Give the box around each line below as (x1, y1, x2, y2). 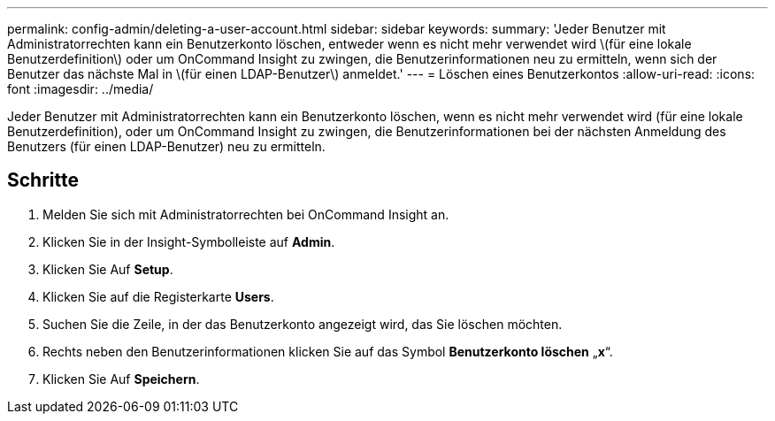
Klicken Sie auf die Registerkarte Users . (42, 288, 274, 304)
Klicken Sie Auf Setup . (42, 261, 173, 277)
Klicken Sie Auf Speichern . (42, 371, 200, 387)
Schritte (7, 169, 79, 192)
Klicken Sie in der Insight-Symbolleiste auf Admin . (42, 233, 335, 249)
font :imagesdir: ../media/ (7, 81, 154, 96)
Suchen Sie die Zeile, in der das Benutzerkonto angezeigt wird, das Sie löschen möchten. (42, 316, 563, 332)
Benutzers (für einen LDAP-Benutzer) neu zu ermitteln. (7, 139, 326, 154)
